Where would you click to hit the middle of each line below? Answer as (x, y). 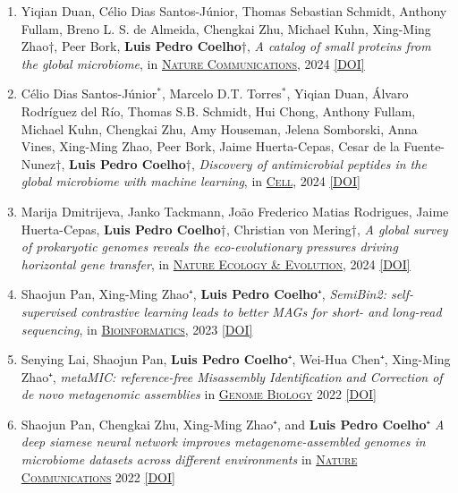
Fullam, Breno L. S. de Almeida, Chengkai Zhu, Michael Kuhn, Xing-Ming (226, 28)
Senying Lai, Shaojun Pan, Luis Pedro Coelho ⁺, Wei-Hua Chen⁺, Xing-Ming (236, 359)
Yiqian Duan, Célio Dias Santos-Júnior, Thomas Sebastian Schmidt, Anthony (234, 11)
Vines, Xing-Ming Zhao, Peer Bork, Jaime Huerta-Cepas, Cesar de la (210, 146)
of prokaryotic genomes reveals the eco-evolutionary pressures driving (209, 246)
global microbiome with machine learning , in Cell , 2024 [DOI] (191, 181)
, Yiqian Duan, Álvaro (348, 93)
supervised (49, 311)
